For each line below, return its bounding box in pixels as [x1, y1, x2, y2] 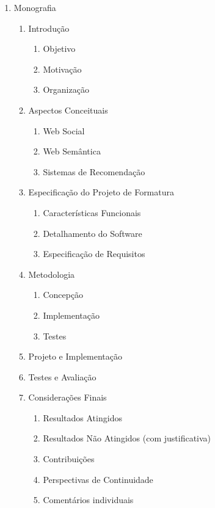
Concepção [43, 288, 84, 301]
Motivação [43, 62, 82, 75]
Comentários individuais [43, 493, 134, 506]
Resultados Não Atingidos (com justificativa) [43, 432, 211, 445]
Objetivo [43, 42, 76, 55]
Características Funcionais [43, 206, 141, 219]
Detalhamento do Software [43, 227, 142, 239]
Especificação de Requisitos [43, 247, 145, 260]
